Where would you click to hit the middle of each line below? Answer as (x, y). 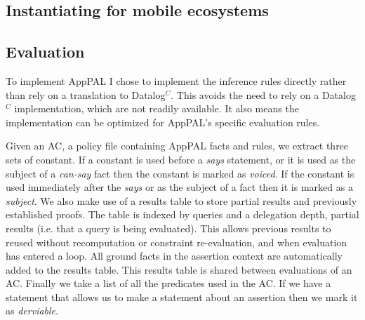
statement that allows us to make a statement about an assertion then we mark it (182, 296)
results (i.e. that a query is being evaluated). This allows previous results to (168, 228)
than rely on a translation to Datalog (86, 94)
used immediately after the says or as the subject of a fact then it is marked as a (179, 187)
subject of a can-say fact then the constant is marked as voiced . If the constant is (180, 173)
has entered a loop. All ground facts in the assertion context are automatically (174, 256)
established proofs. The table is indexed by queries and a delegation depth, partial (182, 214)
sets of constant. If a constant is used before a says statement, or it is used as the (181, 159)
